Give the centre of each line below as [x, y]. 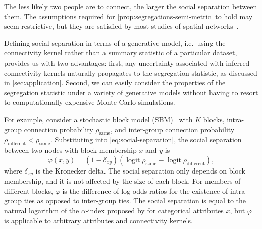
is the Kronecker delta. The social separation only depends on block [140, 170]
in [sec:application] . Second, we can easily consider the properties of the [115, 82]
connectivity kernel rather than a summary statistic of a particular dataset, [121, 53]
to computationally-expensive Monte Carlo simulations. [90, 102]
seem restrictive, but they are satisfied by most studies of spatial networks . [121, 26]
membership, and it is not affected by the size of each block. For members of [122, 181]
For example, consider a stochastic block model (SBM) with [98, 119]
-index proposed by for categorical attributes [154, 210]
